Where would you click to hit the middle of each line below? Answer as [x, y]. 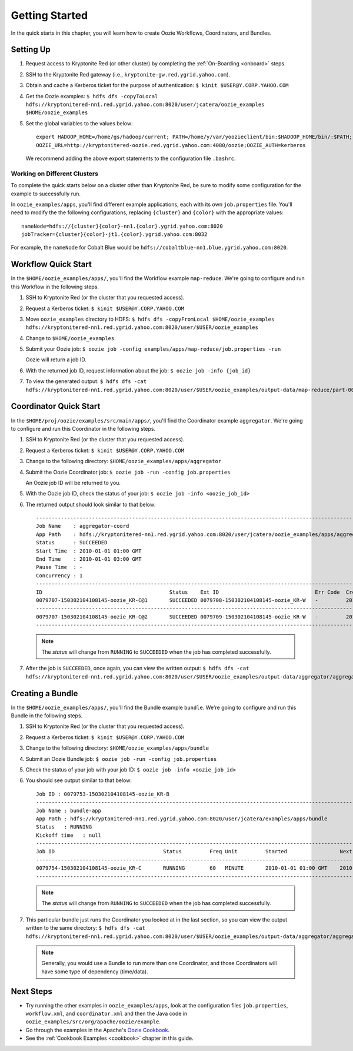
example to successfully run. [46, 194]
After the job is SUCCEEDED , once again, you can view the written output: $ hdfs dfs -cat [137, 668]
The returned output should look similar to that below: [91, 504]
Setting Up [31, 50]
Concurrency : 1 [59, 576]
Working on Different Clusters [54, 174]
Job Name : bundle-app [69, 810]
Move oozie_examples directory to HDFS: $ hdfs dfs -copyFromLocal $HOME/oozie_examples [150, 319]
